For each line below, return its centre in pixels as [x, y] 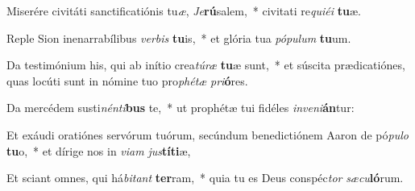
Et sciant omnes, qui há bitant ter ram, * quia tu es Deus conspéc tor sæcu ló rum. [205, 178]
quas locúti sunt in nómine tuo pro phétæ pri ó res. [127, 80]
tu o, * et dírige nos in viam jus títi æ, [99, 150]
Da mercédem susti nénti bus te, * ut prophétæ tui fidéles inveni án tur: [181, 108]
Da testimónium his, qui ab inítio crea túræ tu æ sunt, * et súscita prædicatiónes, [206, 65]
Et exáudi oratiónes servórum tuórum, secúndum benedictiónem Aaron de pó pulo [207, 134]
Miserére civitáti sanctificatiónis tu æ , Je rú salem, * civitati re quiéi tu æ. [184, 10]
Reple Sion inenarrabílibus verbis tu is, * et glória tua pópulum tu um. [179, 37]
